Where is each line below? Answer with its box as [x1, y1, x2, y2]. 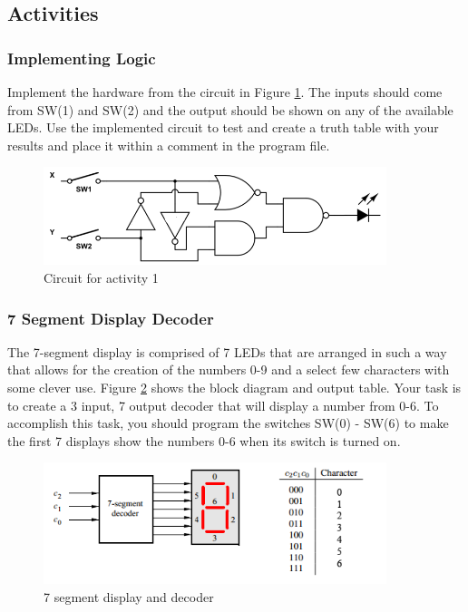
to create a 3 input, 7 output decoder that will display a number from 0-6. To [7, 395, 439, 414]
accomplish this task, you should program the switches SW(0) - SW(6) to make [7, 413, 449, 432]
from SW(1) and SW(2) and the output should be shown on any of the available [7, 100, 453, 119]
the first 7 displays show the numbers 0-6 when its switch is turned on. [7, 431, 401, 450]
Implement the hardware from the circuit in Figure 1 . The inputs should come [7, 83, 443, 101]
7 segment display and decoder [44, 587, 214, 606]
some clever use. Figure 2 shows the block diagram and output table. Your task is [7, 378, 462, 397]
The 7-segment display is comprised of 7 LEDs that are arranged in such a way [7, 342, 447, 361]
